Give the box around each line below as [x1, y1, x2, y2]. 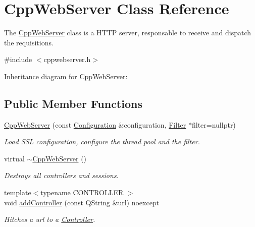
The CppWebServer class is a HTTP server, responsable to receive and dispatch [4, 27, 251, 38]
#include [4, 54, 32, 65]
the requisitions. [4, 37, 54, 47]
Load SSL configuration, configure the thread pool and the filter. [4, 136, 200, 147]
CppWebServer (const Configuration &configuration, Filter [4, 119, 186, 130]
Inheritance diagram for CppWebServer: [4, 71, 128, 81]
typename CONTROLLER [40, 187, 124, 198]
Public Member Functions [4, 95, 142, 111]
